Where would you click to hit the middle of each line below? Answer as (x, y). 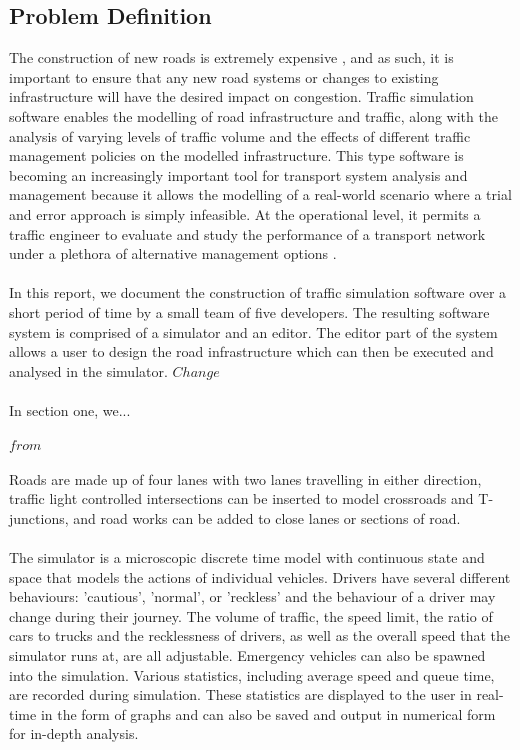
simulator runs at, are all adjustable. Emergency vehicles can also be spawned (247, 655)
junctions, (39, 517)
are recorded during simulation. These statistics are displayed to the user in (240, 694)
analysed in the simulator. (88, 370)
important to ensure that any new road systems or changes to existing (224, 76)
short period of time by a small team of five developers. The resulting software (249, 311)
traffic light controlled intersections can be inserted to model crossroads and (241, 498)
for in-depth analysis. (74, 733)
